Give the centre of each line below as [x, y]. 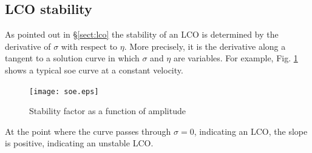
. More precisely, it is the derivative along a [205, 46]
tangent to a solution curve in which [72, 58]
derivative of [28, 46]
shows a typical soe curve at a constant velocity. [94, 70]
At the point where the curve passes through [88, 131]
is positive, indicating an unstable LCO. [79, 143]
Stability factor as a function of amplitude [107, 111]
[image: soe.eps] [64, 91]
